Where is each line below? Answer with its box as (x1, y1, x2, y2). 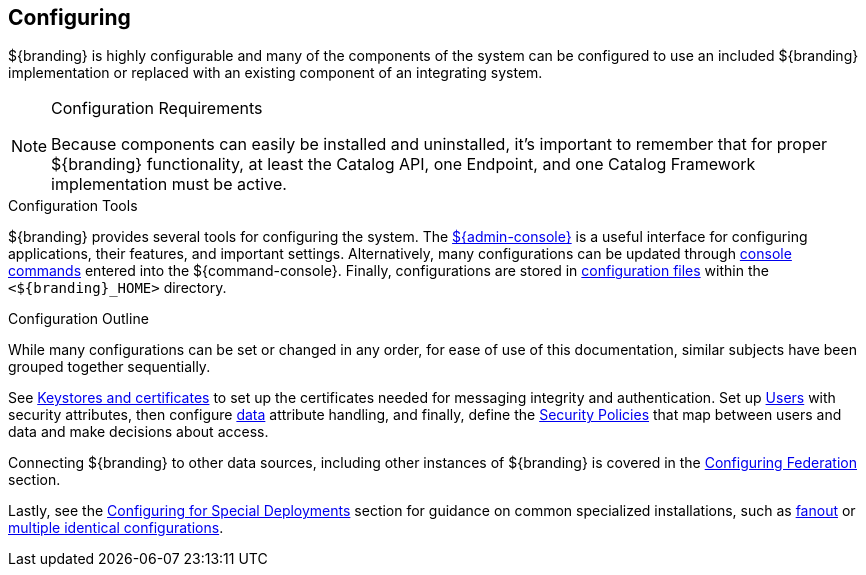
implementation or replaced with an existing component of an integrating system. (8, 64, 543, 82)
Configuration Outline (8, 310, 149, 328)
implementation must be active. (51, 174, 287, 195)
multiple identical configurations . (8, 519, 224, 537)
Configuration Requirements (51, 98, 263, 119)
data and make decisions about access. (8, 423, 269, 441)
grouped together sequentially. (8, 358, 211, 376)
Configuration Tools (8, 197, 138, 215)
